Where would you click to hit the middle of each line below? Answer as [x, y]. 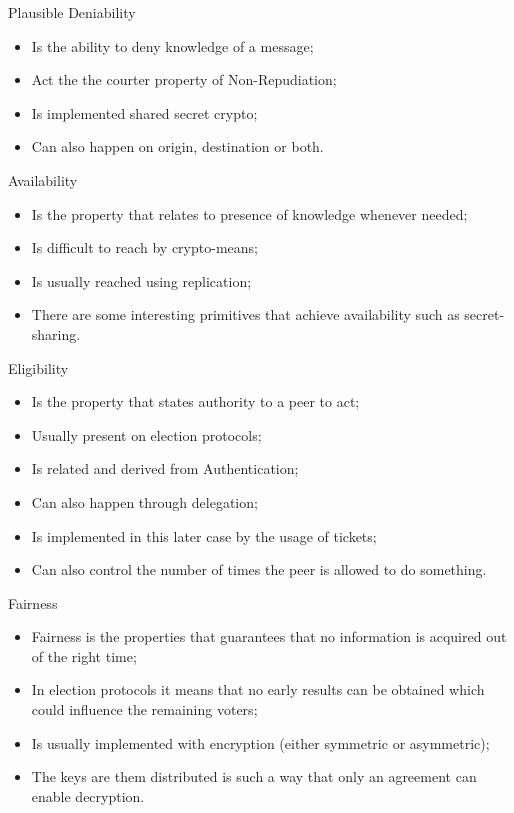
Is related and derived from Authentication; [165, 468]
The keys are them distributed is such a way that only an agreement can [254, 776]
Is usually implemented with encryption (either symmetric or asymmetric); [260, 742]
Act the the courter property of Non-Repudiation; [184, 79]
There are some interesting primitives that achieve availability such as [245, 314]
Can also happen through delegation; [144, 501]
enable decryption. [88, 795]
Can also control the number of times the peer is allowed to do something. [259, 569]
